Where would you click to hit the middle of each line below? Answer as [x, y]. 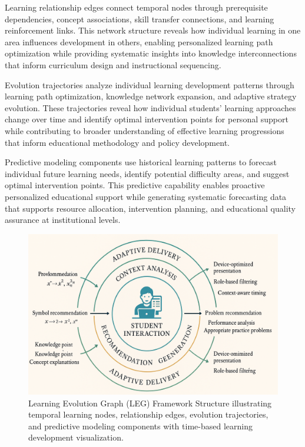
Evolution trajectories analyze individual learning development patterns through [150, 84]
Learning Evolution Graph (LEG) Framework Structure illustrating [150, 403]
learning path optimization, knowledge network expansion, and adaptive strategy [151, 96]
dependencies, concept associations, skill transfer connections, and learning [140, 19]
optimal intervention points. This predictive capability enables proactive [135, 185]
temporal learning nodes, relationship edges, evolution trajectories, [148, 414]
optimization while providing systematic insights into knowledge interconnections [151, 53]
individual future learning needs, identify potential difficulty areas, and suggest [147, 173]
